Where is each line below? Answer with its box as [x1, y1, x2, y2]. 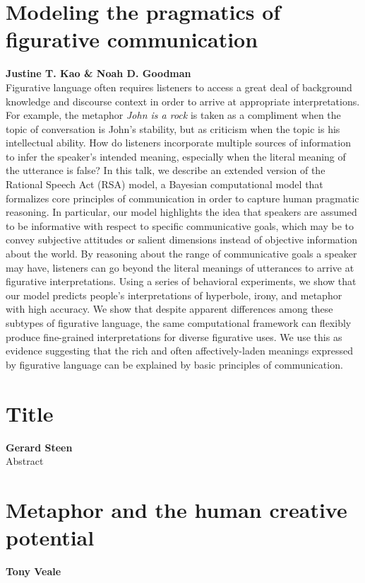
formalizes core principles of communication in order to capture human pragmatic [6, 190, 359, 205]
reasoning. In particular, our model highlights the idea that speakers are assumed [6, 204, 357, 219]
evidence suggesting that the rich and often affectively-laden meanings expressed [6, 343, 353, 358]
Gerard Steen [6, 439, 73, 454]
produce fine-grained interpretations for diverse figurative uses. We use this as [6, 329, 342, 344]
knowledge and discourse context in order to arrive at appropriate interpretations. [6, 93, 360, 108]
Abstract [6, 454, 44, 468]
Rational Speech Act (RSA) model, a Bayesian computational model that [6, 177, 323, 192]
